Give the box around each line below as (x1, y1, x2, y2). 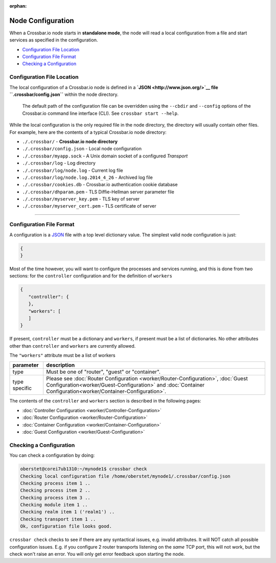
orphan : (9, 3, 27, 9)
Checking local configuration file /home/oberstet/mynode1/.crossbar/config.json (20, 473, 231, 479)
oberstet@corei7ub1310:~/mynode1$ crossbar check (20, 466, 147, 472)
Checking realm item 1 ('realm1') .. (20, 509, 115, 515)
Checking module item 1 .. (20, 502, 88, 508)
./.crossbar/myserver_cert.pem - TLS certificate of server (22, 203, 156, 209)
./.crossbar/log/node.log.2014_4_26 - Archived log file (22, 174, 153, 180)
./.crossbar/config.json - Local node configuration (22, 146, 142, 152)
